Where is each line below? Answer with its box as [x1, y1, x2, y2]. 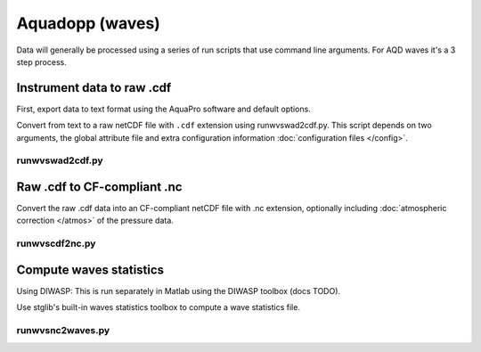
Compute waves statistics [16, 262, 165, 277]
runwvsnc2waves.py [16, 324, 110, 337]
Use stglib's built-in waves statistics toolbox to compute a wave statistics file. [16, 302, 300, 313]
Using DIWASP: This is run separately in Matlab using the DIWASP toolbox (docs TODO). [16, 285, 341, 296]
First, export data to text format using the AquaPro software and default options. [16, 103, 311, 114]
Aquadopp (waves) [16, 13, 160, 33]
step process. [16, 56, 67, 67]
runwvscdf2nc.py [16, 237, 96, 250]
